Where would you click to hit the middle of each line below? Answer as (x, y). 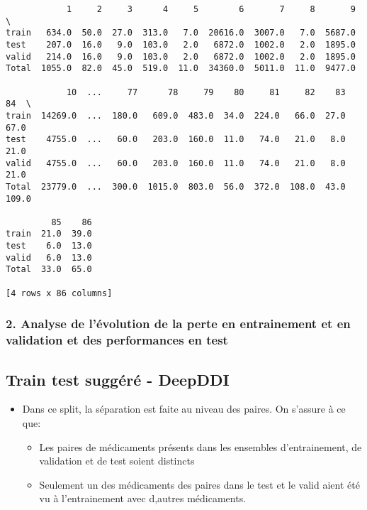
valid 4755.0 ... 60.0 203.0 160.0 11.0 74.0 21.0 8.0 (176, 163)
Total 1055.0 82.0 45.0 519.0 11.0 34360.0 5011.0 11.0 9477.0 (181, 69)
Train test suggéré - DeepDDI (118, 379)
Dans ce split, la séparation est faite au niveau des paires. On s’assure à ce (184, 409)
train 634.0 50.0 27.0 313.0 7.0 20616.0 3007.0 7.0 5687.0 (181, 33)
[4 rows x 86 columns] (59, 293)
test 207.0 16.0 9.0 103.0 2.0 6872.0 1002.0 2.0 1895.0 (181, 44)
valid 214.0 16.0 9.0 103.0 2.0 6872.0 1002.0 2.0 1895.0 (181, 56)
